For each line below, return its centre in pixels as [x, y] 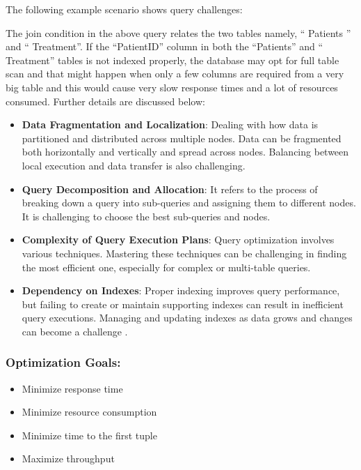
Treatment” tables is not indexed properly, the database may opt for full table [173, 60]
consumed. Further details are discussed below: [105, 101]
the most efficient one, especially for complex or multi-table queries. [166, 267]
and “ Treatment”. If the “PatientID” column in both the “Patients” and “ [165, 46]
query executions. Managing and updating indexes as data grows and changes [187, 318]
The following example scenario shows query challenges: [124, 9]
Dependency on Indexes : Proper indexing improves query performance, [181, 290]
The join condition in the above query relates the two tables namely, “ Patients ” [178, 32]
